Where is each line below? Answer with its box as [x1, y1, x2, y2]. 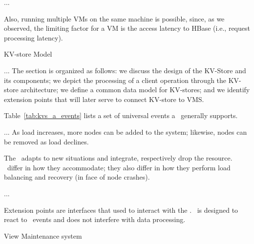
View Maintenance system [4, 230, 82, 241]
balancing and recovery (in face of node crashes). [4, 172, 150, 182]
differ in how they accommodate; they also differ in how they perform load [7, 162, 231, 172]
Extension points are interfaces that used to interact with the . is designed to [4, 204, 238, 215]
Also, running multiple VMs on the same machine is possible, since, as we [4, 13, 225, 23]
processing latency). [4, 32, 63, 42]
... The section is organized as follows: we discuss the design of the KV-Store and [4, 65, 246, 75]
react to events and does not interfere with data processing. [4, 214, 186, 224]
